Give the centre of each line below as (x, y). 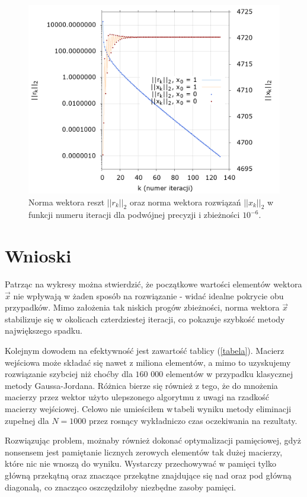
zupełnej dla (27, 420)
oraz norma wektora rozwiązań (185, 202)
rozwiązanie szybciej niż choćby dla (69, 374)
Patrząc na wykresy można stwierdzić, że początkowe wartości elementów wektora (153, 284)
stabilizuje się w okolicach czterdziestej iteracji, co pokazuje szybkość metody (145, 319)
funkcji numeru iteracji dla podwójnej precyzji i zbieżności (134, 215)
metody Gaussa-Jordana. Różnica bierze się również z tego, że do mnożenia (141, 385)
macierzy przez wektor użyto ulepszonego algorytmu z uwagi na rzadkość (137, 397)
